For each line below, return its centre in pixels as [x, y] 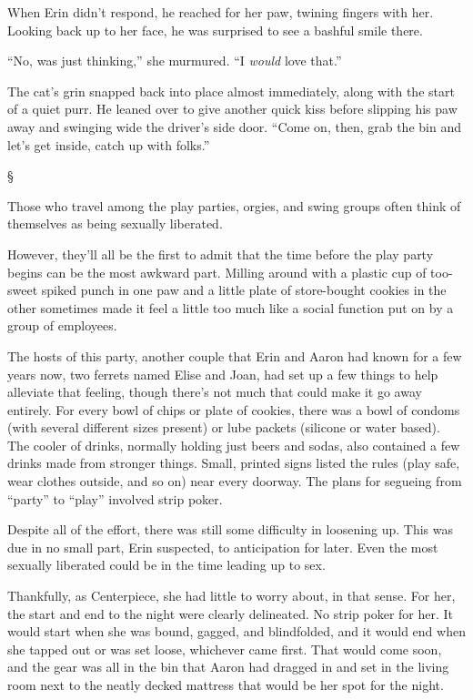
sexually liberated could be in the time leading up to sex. [166, 565]
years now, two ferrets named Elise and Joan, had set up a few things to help [223, 374]
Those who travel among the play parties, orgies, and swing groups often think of [234, 205]
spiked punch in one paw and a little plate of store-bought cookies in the [244, 290]
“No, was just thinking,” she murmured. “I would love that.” [175, 61]
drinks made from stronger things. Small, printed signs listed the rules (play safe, [234, 463]
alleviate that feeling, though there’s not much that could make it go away [215, 392]
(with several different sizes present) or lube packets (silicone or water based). [224, 427]
